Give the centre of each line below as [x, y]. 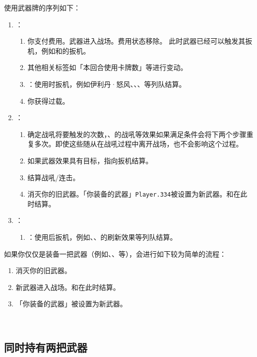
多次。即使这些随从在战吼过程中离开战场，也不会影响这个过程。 [139, 144]
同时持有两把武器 [46, 347]
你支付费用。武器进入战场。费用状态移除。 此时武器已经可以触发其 [136, 41]
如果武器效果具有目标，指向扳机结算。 [90, 160]
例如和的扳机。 [66, 50]
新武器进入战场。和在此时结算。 [68, 287]
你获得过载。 [48, 101]
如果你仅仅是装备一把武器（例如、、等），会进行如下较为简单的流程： [115, 253]
